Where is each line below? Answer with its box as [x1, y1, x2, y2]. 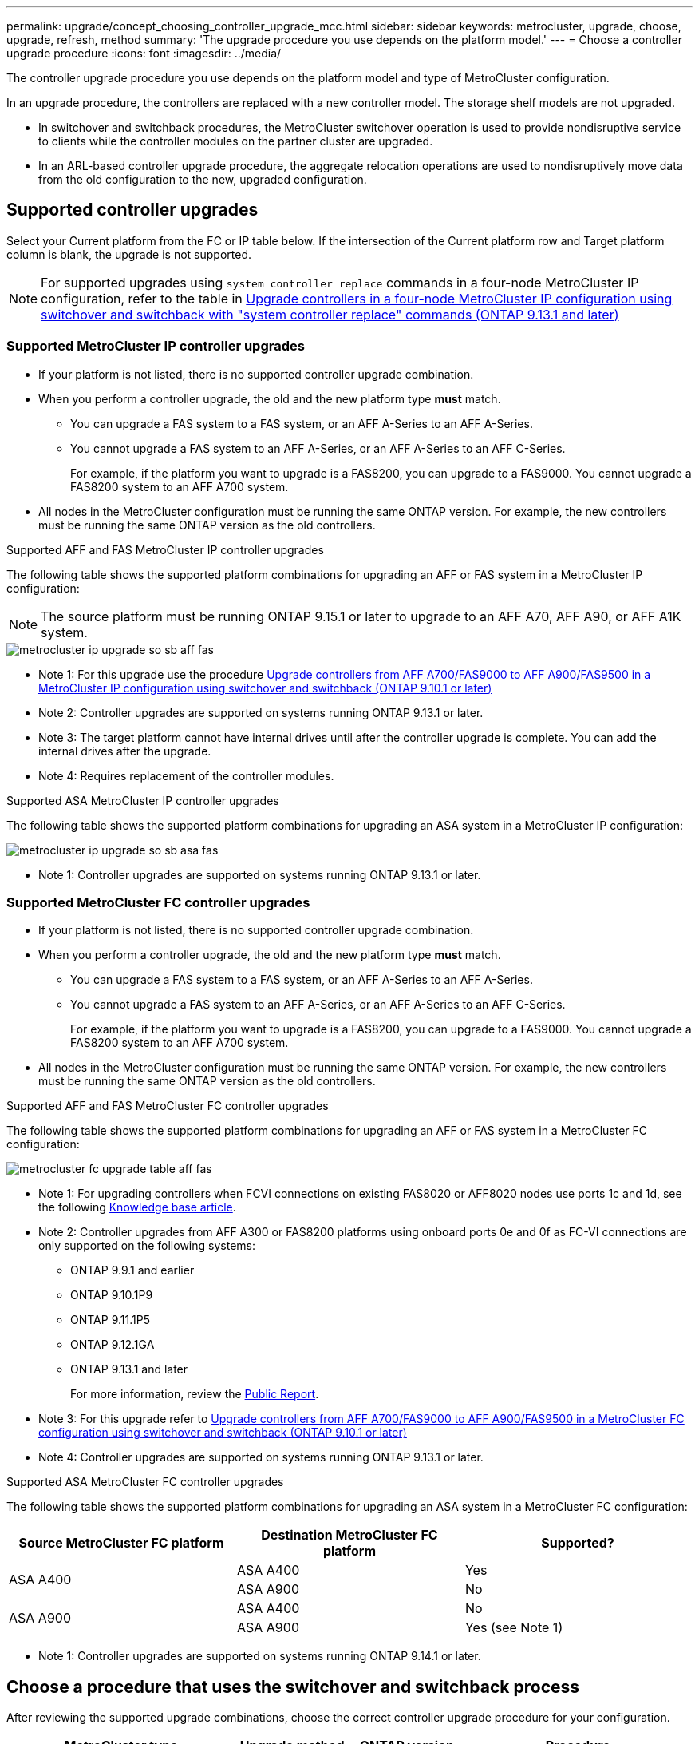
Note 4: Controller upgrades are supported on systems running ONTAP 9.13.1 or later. [38, 1450, 484, 1465]
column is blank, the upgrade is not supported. [6, 247, 252, 261]
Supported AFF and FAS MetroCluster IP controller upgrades [6, 542, 324, 557]
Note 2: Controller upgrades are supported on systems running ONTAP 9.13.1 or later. [38, 705, 484, 719]
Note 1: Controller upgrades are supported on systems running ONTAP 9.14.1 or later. [38, 1649, 481, 1663]
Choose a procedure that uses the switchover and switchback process [6, 1676, 580, 1697]
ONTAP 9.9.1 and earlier [70, 1263, 195, 1278]
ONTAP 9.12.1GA [70, 1338, 155, 1352]
